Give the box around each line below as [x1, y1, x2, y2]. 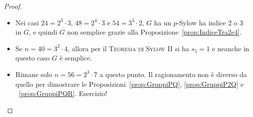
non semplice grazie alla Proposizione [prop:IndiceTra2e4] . [67, 27, 242, 37]
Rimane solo [15, 69, 52, 79]
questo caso [15, 53, 50, 63]
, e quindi [29, 27, 58, 37]
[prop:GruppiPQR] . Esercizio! [19, 88, 107, 98]
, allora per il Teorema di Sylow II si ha [67, 43, 190, 53]
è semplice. [59, 53, 92, 63]
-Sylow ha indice [177, 17, 226, 27]
